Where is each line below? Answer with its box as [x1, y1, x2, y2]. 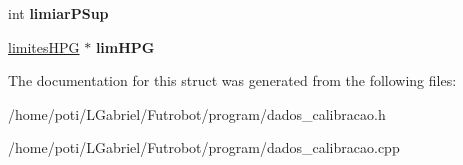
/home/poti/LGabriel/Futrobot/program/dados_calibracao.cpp [8, 137, 400, 158]
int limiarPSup [8, 3, 109, 23]
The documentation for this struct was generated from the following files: [8, 70, 457, 91]
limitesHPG [8, 36, 80, 57]
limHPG [95, 36, 155, 57]
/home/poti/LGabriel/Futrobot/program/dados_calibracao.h [8, 103, 386, 124]
